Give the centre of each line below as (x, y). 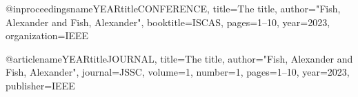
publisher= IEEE (40, 85)
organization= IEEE (47, 35)
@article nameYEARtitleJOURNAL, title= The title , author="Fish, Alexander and (179, 58)
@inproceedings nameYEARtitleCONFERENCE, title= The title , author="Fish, (173, 8)
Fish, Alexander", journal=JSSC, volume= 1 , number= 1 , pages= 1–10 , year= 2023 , (178, 72)
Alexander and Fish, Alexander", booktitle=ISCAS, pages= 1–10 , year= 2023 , (168, 22)
